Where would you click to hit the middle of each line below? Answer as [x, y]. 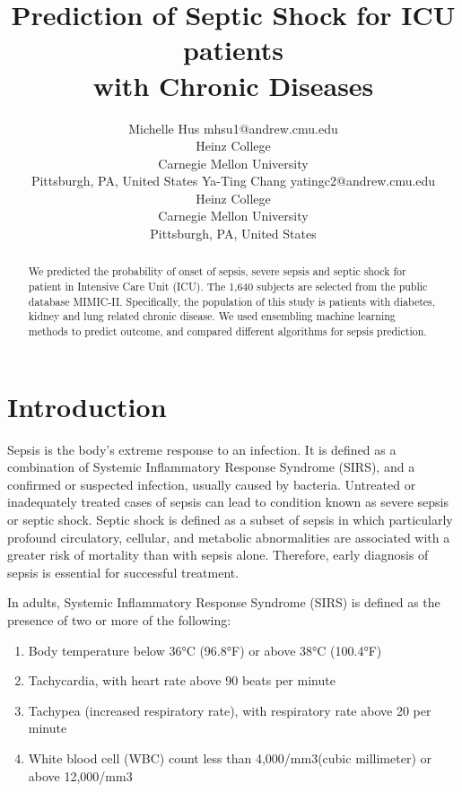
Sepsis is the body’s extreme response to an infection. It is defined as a [202, 449]
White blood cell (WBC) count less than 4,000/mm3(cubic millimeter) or [230, 757]
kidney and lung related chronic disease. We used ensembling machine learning [212, 316]
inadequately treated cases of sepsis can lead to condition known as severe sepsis [228, 502]
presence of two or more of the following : [119, 620]
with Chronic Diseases [233, 85]
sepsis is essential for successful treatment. [123, 572]
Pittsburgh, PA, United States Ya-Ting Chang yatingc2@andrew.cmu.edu [233, 181]
